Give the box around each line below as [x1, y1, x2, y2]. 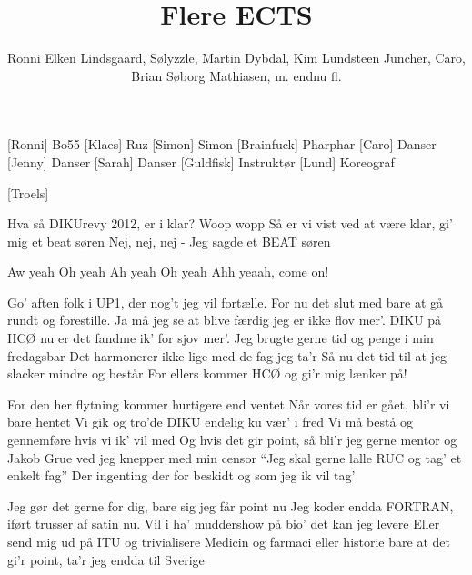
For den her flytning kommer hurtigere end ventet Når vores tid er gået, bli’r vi [7, 394, 450, 413]
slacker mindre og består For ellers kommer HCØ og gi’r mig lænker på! [7, 364, 407, 383]
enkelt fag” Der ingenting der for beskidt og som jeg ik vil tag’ [7, 466, 356, 485]
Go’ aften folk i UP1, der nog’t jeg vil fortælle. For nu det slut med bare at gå [7, 292, 444, 311]
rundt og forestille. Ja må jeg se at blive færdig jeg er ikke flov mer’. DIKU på [7, 310, 442, 329]
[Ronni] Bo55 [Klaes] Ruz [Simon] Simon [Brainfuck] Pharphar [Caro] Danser [7, 135, 437, 154]
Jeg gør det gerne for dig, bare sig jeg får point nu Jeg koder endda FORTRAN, [7, 496, 454, 515]
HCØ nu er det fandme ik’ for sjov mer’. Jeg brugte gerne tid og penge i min [7, 328, 434, 348]
